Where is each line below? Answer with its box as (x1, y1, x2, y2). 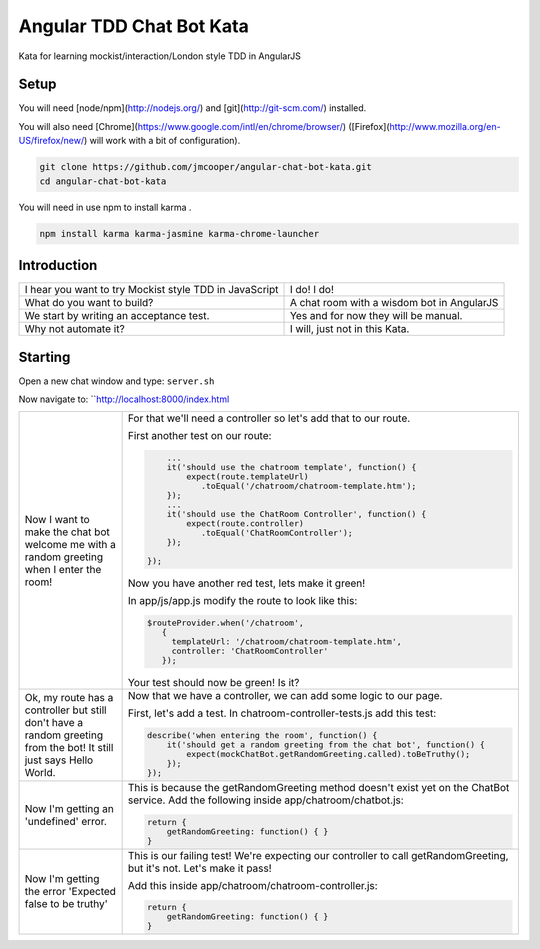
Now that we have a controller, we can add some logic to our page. (127, 688, 443, 702)
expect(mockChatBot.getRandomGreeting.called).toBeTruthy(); (186, 748, 471, 759)
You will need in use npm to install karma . (18, 201, 192, 213)
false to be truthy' (24, 897, 109, 911)
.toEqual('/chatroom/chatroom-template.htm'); (200, 481, 417, 492)
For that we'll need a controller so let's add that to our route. (127, 411, 411, 425)
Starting (18, 348, 71, 365)
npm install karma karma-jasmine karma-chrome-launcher (39, 228, 320, 239)
